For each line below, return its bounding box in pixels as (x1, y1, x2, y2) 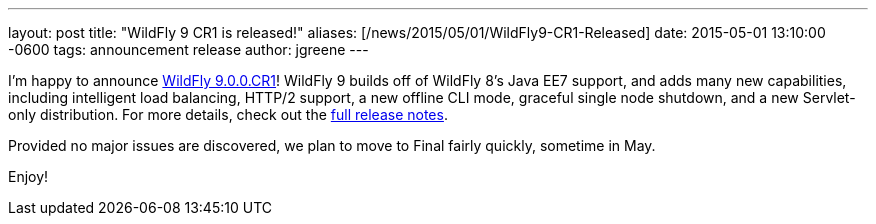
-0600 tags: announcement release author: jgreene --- (8, 41, 369, 58)
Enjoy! (8, 168, 49, 185)
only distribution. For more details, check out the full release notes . (8, 106, 448, 123)
